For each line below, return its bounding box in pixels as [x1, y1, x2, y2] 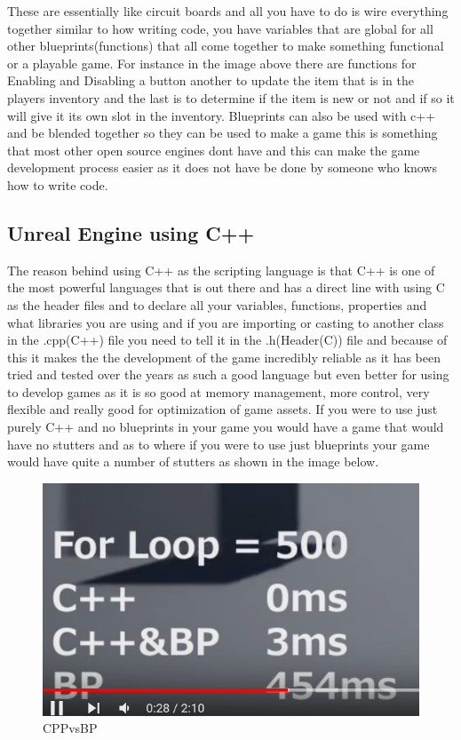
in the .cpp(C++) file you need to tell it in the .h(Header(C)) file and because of [7, 330, 448, 349]
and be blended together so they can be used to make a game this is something [7, 123, 438, 142]
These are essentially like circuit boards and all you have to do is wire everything [7, 2, 449, 20]
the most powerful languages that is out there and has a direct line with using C [7, 278, 445, 297]
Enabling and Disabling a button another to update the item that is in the [7, 71, 414, 90]
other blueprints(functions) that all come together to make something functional [7, 36, 444, 55]
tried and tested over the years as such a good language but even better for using [7, 365, 449, 384]
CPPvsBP [43, 719, 98, 737]
